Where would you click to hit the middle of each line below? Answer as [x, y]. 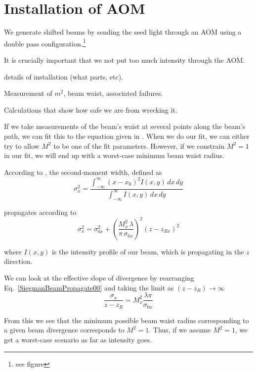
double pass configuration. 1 [45, 42]
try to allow [22, 145]
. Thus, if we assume [180, 330]
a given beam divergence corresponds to [64, 330]
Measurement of [28, 93]
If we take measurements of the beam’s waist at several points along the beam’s [125, 126]
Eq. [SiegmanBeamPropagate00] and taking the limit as [89, 287]
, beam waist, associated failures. [113, 93]
